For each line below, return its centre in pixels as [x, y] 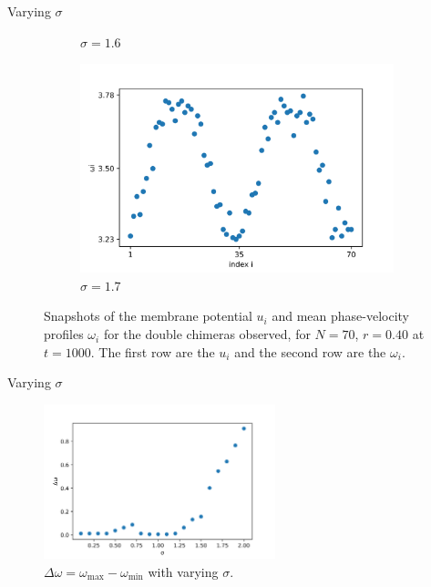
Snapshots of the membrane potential [148, 316]
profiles [64, 334]
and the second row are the [310, 351]
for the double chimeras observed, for [207, 334]
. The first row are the [153, 351]
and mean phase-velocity [340, 316]
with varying [183, 571]
